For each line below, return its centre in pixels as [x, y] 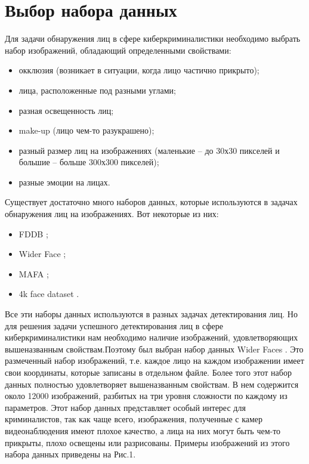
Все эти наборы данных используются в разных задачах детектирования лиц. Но [151, 314]
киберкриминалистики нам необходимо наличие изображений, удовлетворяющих [152, 337]
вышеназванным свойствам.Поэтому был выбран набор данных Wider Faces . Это [154, 349]
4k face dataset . [49, 294]
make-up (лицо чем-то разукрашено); [86, 130]
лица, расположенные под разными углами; [97, 90]
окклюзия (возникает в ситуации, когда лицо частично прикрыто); [139, 70]
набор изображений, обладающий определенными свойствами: [118, 50]
